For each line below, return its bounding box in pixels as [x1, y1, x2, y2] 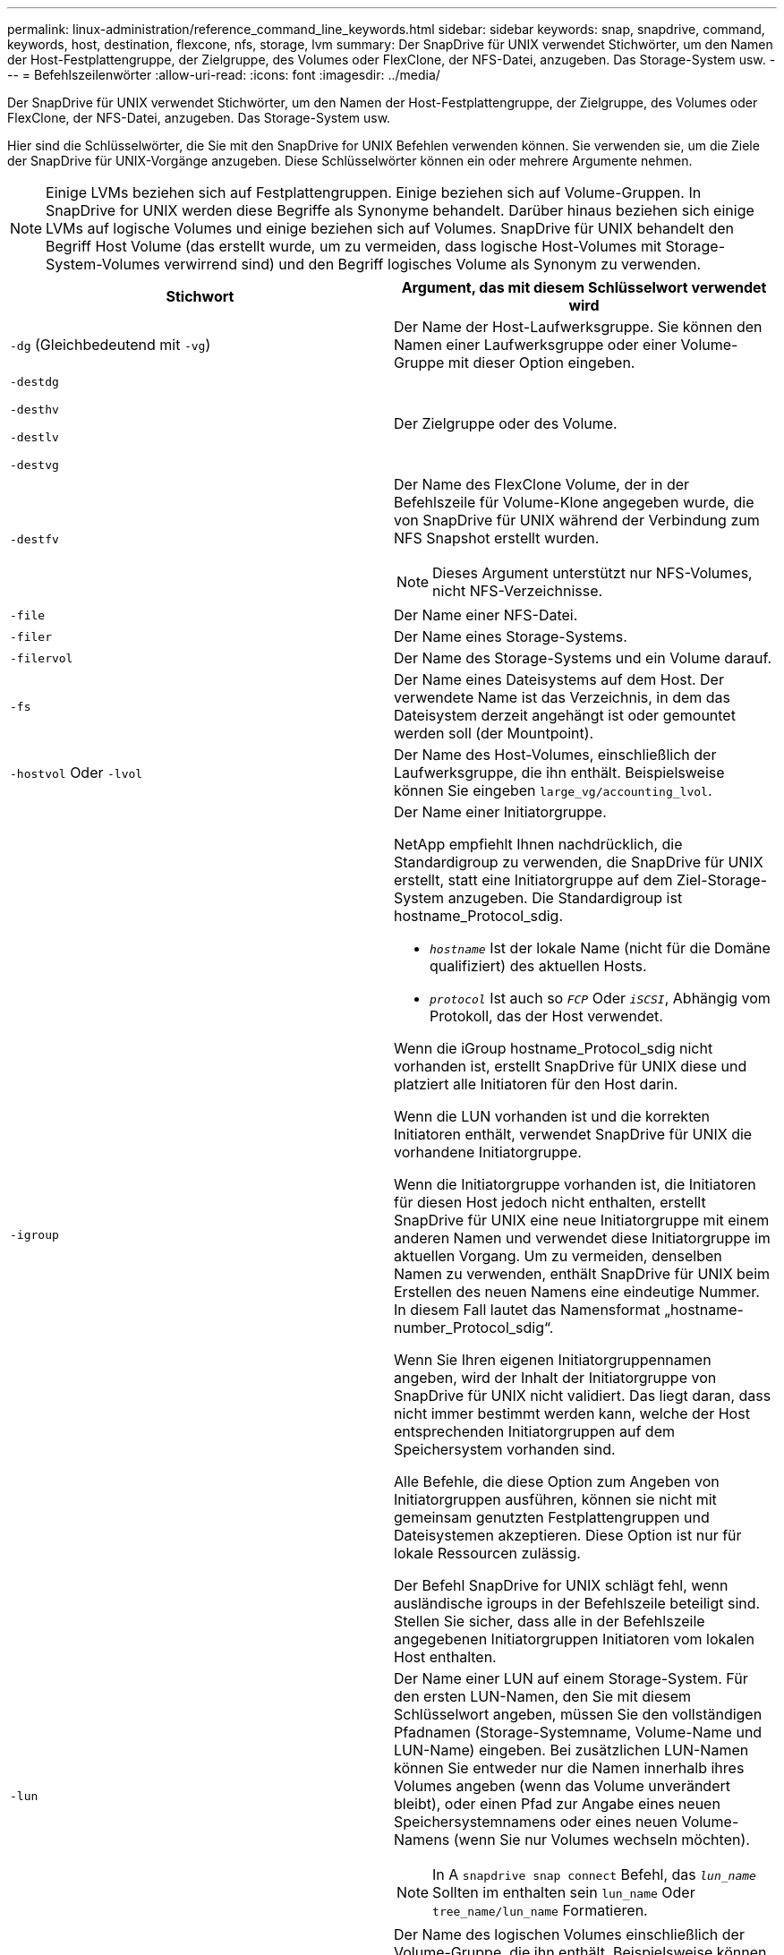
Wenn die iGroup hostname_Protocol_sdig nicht [394, 1039, 713, 1057]
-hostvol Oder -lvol [10, 764, 143, 781]
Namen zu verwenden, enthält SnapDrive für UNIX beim [394, 1265, 771, 1283]
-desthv [10, 403, 59, 416]
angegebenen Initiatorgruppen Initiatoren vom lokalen [394, 1630, 755, 1648]
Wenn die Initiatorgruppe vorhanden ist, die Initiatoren [394, 1175, 756, 1193]
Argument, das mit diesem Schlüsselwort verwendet [401, 278, 767, 296]
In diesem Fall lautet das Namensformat [394, 1301, 660, 1319]
